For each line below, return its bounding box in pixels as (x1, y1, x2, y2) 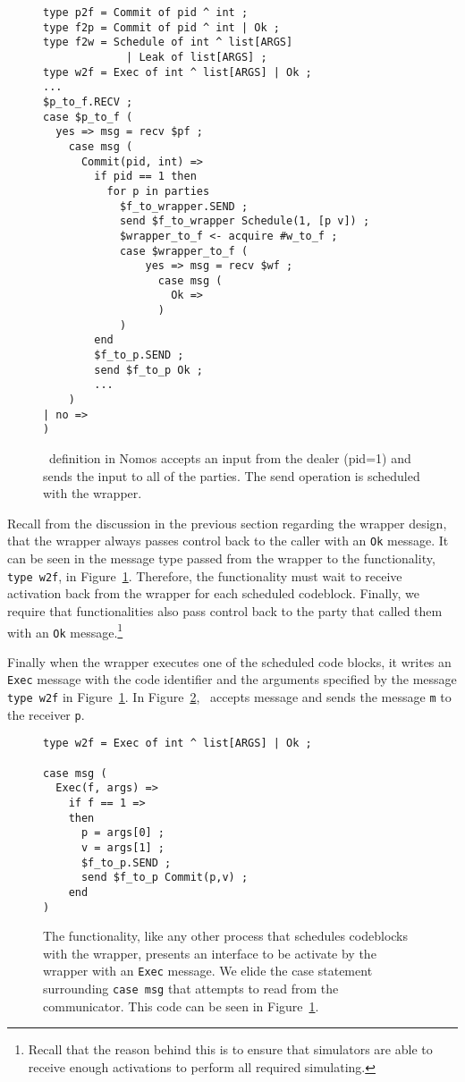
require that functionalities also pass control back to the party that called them (7, 601, 443, 620)
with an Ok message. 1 (7, 620, 123, 641)
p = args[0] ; (80, 826, 165, 840)
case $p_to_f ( (43, 110, 133, 123)
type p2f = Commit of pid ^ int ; (43, 6, 249, 19)
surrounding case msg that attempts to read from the (43, 979, 339, 998)
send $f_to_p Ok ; (94, 363, 203, 376)
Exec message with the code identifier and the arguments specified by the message (7, 670, 457, 689)
